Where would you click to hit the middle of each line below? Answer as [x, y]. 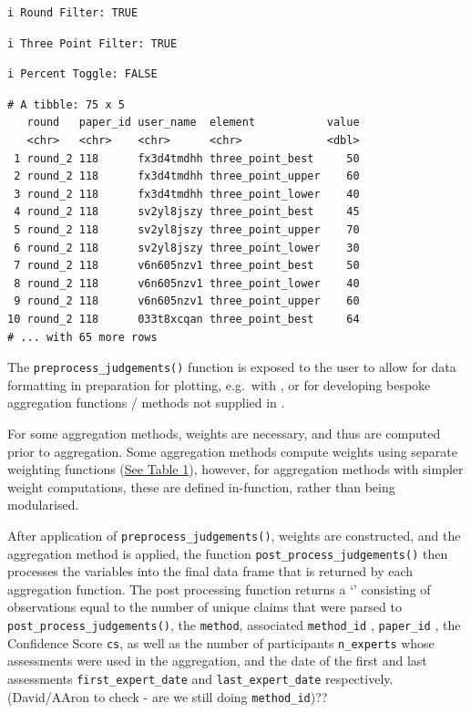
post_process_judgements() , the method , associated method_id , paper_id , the [234, 625]
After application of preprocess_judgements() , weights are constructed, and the [234, 535]
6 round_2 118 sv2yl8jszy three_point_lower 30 [187, 248]
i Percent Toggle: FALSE [82, 74]
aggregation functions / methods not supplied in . [146, 403]
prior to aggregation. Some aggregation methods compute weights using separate [232, 451]
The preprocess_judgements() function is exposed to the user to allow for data [232, 367]
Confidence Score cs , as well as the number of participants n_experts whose [221, 642]
